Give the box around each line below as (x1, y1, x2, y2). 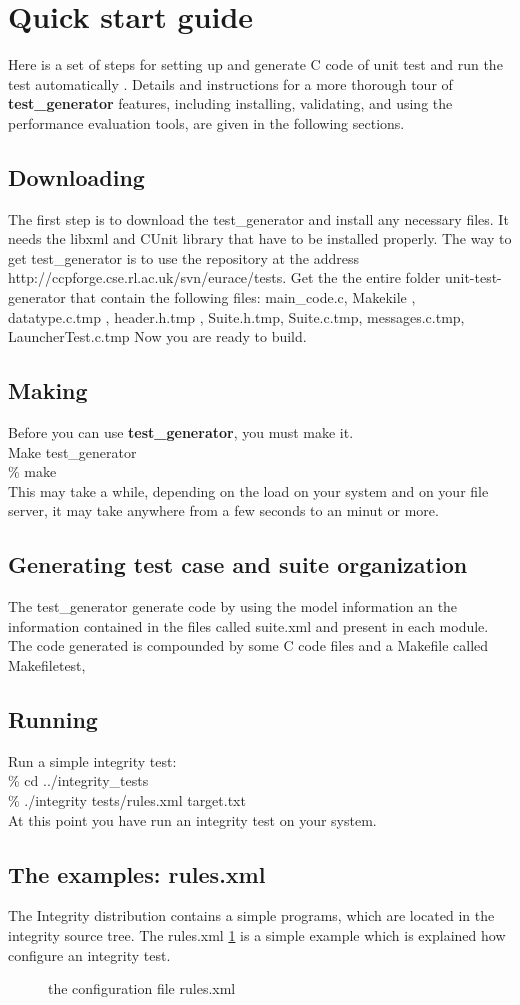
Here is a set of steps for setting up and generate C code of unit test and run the (8, 54, 503, 75)
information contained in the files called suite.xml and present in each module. (8, 615, 489, 636)
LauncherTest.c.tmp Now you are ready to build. (8, 326, 307, 347)
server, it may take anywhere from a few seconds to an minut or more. (8, 500, 439, 521)
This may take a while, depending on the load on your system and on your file (8, 480, 489, 501)
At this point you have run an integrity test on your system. (8, 809, 377, 830)
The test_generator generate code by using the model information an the (8, 596, 458, 617)
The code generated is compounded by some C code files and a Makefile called (8, 635, 489, 656)
